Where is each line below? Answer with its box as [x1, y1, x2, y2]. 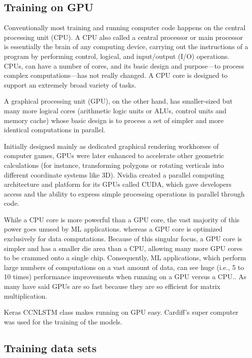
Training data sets [4, 340, 97, 355]
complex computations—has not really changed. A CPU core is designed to [4, 70, 228, 80]
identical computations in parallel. [4, 125, 105, 135]
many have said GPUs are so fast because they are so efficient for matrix [4, 281, 220, 291]
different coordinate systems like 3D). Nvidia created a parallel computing [4, 169, 224, 179]
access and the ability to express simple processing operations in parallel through [4, 188, 245, 198]
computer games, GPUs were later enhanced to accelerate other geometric [4, 150, 224, 161]
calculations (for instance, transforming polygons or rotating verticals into [4, 160, 224, 170]
